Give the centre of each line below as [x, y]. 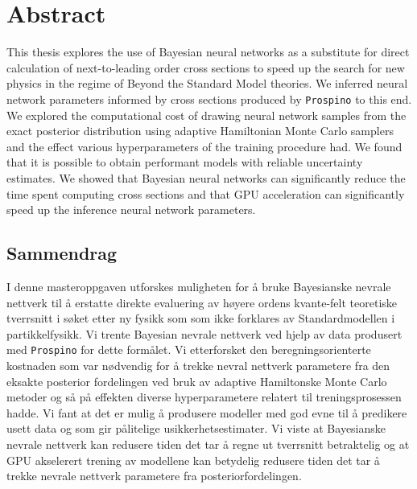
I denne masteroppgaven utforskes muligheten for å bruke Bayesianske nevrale [199, 286]
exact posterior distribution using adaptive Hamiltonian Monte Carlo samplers [200, 131]
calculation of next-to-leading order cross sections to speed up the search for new [206, 67]
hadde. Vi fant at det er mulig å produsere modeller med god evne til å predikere [207, 412]
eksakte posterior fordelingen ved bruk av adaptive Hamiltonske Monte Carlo [197, 381]
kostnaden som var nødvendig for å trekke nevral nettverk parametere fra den [198, 365]
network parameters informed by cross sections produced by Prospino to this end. [209, 99]
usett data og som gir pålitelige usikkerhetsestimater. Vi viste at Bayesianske [196, 428]
